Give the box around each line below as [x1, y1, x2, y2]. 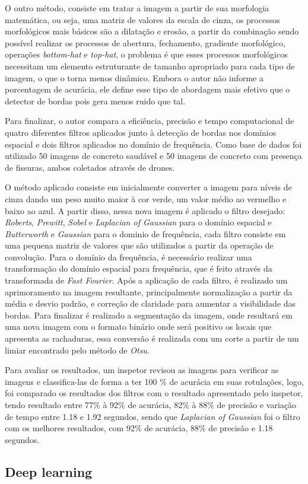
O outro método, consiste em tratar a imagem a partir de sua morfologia [5, 2, 269, 14]
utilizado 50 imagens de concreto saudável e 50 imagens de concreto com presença [5, 149, 302, 162]
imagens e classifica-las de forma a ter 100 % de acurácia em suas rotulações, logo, [5, 375, 304, 387]
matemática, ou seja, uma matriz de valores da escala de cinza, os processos [5, 13, 280, 26]
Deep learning [5, 462, 93, 480]
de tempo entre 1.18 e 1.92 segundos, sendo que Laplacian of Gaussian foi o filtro [5, 410, 300, 422]
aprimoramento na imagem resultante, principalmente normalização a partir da [5, 285, 293, 298]
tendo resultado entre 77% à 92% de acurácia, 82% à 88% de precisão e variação [5, 399, 297, 410]
